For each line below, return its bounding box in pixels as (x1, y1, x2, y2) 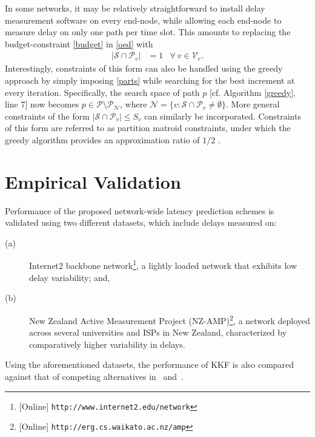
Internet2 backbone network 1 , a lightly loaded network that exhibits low (29, 257, 297, 272)
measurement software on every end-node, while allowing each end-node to (5, 13, 282, 26)
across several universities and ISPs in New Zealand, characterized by (29, 326, 287, 339)
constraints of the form (5, 109, 90, 122)
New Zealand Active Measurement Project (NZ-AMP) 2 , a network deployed (29, 312, 310, 327)
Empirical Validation (5, 169, 181, 194)
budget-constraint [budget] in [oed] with (5, 37, 153, 50)
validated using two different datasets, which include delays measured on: (5, 216, 277, 229)
